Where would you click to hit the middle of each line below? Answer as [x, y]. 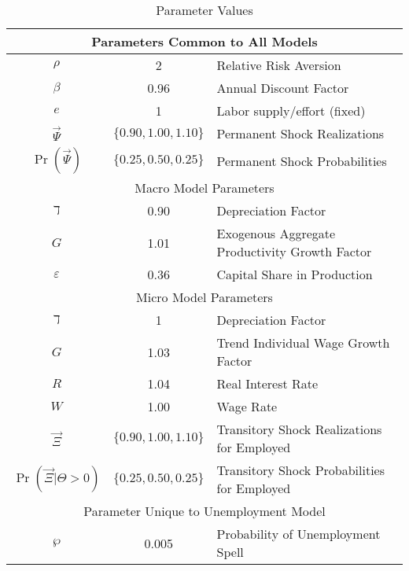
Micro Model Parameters [204, 297]
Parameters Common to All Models [204, 41]
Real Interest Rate [267, 383]
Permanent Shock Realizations [300, 133]
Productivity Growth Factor [294, 251]
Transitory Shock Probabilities [301, 470]
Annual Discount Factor [283, 88]
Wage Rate [247, 406]
